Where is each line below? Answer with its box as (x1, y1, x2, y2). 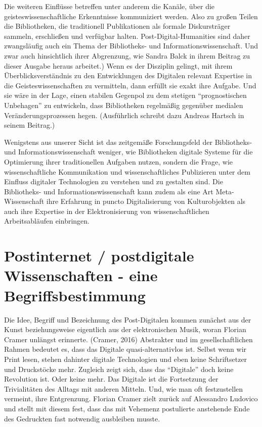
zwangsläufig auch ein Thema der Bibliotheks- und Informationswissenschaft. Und (4, 40, 258, 51)
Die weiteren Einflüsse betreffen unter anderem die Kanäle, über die (4, 1, 215, 11)
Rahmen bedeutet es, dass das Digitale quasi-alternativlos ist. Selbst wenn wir (4, 344, 247, 354)
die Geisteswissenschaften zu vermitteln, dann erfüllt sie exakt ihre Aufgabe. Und (4, 80, 256, 90)
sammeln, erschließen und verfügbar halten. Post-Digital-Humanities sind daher (4, 30, 250, 41)
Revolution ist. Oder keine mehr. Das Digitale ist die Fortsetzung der (4, 373, 219, 384)
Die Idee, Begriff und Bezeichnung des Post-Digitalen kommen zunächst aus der (4, 314, 251, 325)
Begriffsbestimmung (4, 285, 146, 305)
